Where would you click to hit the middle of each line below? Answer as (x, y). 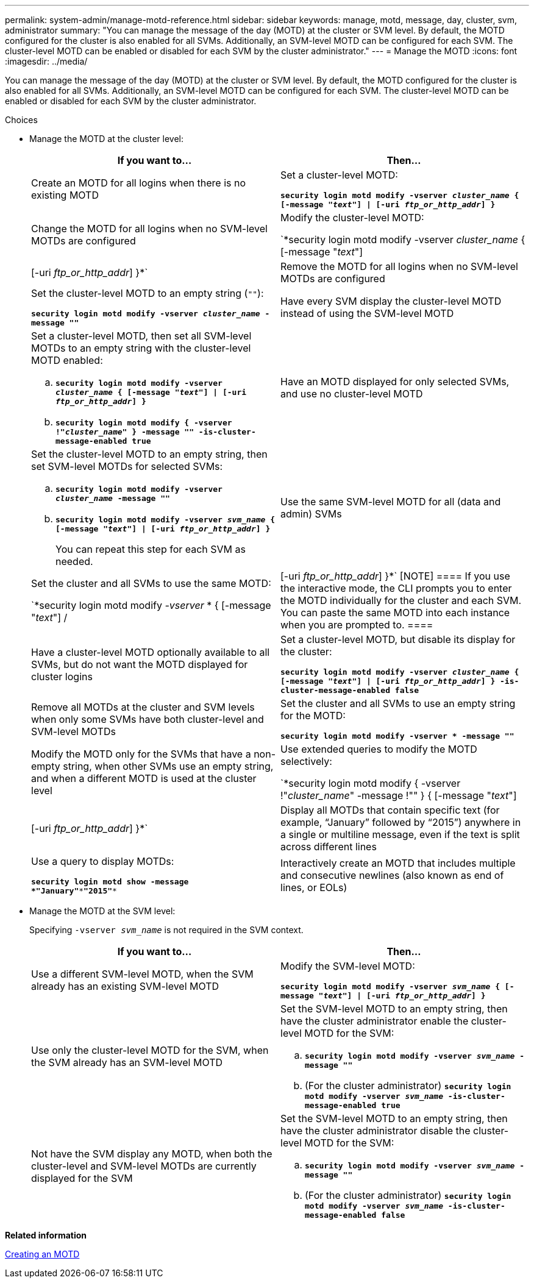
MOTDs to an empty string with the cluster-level (141, 348)
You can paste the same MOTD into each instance (395, 613)
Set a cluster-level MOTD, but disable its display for (398, 639)
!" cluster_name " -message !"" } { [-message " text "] (399, 795)
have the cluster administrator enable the (375, 1021)
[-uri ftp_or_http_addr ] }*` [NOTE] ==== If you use (395, 576)
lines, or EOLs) (314, 887)
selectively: (306, 761)
